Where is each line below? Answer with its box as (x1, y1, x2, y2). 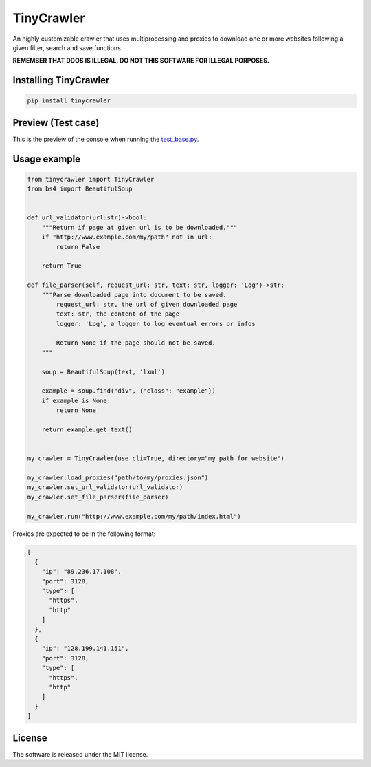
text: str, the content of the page (56, 310, 180, 318)
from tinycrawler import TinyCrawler (27, 175, 155, 183)
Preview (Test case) (12, 117, 100, 129)
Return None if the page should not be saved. (56, 339, 216, 347)
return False (56, 243, 100, 250)
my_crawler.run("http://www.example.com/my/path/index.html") (27, 512, 241, 520)
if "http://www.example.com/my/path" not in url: (41, 233, 212, 241)
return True (41, 262, 82, 270)
